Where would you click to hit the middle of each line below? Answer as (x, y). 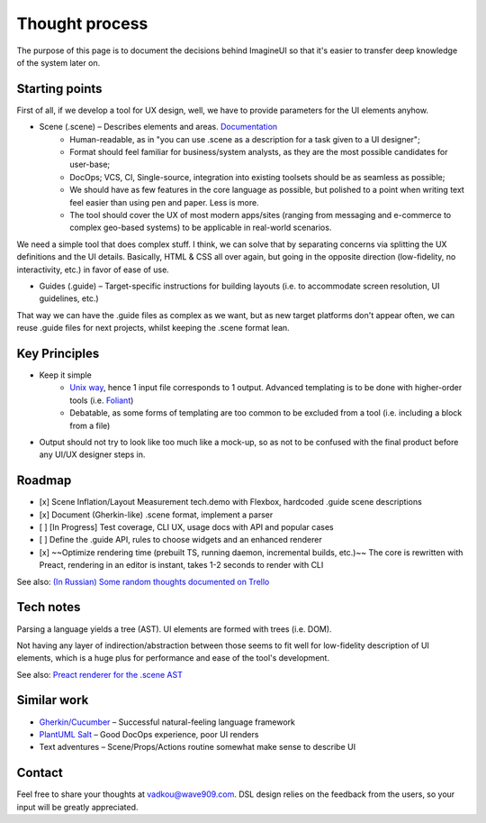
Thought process (82, 23)
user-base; (90, 165)
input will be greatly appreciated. (77, 807)
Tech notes (49, 607)
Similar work (53, 700)
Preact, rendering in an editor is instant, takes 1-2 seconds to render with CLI (181, 565)
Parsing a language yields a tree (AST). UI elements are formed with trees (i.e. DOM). (174, 629)
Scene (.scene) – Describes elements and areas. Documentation (158, 127)
